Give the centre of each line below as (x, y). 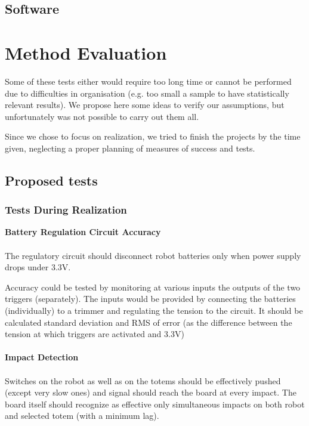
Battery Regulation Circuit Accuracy (83, 232)
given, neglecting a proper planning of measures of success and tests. (130, 148)
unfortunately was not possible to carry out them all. (102, 116)
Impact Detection (42, 357)
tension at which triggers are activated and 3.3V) (95, 334)
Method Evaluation (86, 52)
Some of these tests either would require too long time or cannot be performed (148, 81)
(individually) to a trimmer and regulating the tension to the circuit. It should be (154, 311)
